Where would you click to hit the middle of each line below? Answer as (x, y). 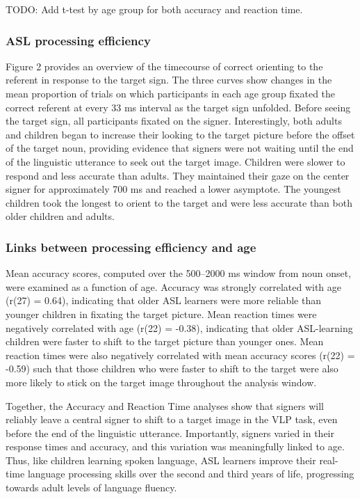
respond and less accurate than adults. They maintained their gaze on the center (178, 175)
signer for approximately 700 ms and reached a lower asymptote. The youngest (173, 189)
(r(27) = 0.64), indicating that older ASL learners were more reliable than (164, 300)
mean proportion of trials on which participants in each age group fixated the (171, 93)
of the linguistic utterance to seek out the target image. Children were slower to (175, 161)
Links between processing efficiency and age (131, 247)
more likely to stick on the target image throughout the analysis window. (161, 382)
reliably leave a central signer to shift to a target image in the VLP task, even (172, 419)
